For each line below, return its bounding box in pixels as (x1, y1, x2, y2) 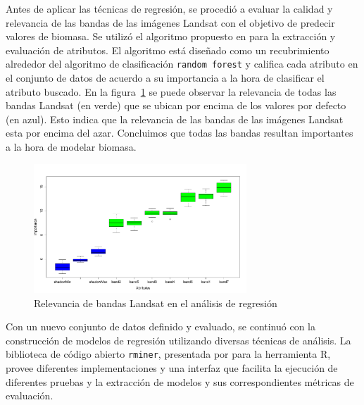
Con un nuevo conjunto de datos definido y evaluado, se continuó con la (6, 319, 316, 334)
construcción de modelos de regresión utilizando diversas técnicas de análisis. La (6, 332, 351, 347)
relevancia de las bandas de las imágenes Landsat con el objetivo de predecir (6, 15, 335, 30)
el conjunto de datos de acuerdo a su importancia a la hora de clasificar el (6, 70, 325, 85)
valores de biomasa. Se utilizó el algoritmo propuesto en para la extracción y (6, 29, 336, 44)
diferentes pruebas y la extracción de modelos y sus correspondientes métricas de (6, 374, 354, 389)
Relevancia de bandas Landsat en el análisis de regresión (34, 295, 277, 310)
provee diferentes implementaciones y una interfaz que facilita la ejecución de (6, 360, 338, 375)
